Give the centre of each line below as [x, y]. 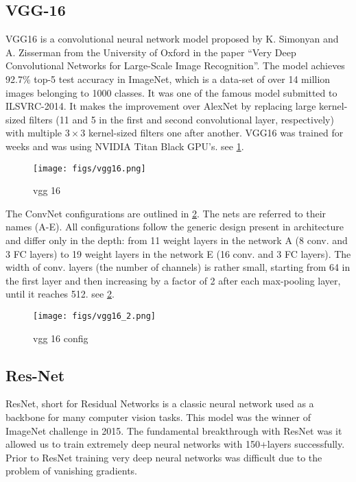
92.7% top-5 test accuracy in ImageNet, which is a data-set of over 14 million [168, 79]
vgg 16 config [61, 338]
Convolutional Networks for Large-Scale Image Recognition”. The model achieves [175, 65]
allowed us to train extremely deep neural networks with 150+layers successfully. [175, 444]
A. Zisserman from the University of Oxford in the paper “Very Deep [151, 52]
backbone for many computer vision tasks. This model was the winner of [158, 417]
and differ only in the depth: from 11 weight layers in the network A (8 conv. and [177, 240]
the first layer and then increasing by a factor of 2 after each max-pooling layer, [173, 280]
